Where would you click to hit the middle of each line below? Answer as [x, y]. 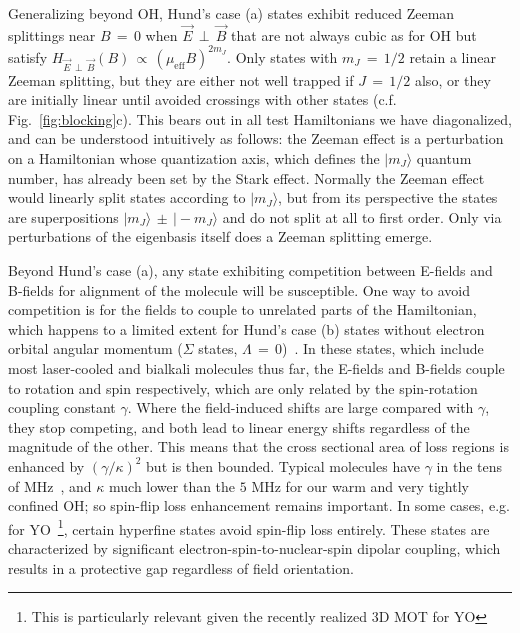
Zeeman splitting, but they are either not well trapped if [181, 79]
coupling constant [62, 407]
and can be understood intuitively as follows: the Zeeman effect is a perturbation [256, 138]
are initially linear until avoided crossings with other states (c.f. [202, 99]
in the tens [469, 465]
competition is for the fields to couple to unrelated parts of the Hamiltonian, [242, 309]
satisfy [28, 56]
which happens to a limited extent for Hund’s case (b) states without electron [246, 328]
